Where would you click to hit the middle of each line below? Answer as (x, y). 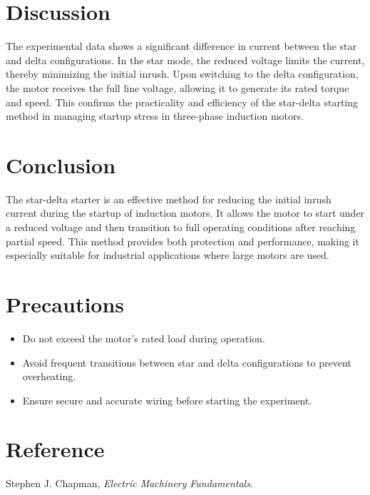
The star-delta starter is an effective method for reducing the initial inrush (169, 199)
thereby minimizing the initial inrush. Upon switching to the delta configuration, (182, 74)
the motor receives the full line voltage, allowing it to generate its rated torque (178, 87)
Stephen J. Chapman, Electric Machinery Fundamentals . (129, 483)
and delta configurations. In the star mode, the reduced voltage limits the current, (185, 60)
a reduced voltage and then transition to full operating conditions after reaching (181, 227)
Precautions (65, 303)
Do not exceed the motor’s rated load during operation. (144, 338)
